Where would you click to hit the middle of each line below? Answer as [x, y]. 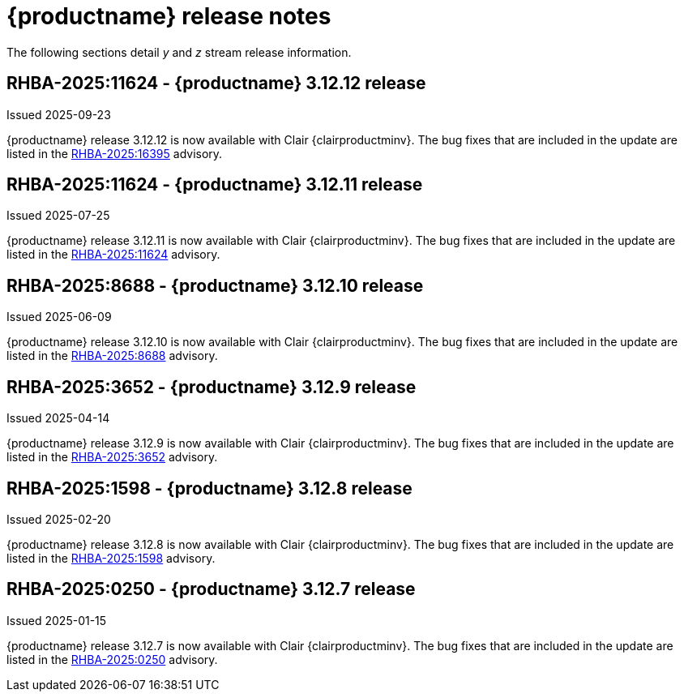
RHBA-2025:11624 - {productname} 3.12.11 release [215, 185]
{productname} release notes [169, 16]
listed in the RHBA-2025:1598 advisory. [111, 558]
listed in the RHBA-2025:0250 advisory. [112, 659]
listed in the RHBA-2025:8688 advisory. [112, 356]
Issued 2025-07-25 [58, 216]
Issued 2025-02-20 [59, 519]
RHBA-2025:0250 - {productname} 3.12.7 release [211, 589]
